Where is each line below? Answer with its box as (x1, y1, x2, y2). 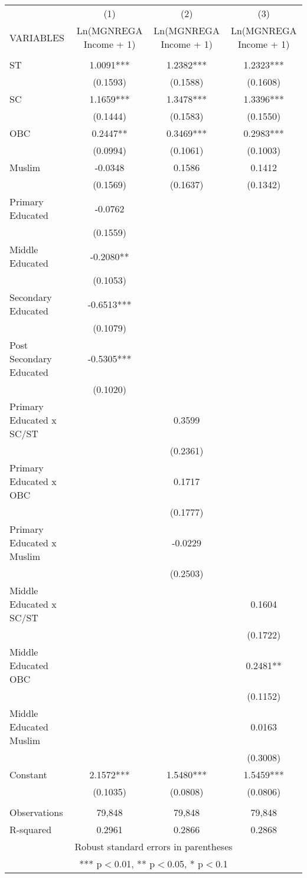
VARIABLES (9, 30, 64, 44)
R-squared (9, 823, 52, 836)
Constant (9, 768, 47, 781)
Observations (9, 805, 63, 819)
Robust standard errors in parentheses (74, 840, 233, 853)
